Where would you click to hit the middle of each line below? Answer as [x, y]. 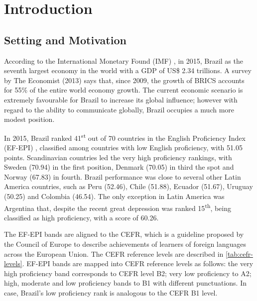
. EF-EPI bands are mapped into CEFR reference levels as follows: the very [138, 263]
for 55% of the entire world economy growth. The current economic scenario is [124, 90]
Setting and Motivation [65, 40]
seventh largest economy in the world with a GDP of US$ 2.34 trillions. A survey [128, 70]
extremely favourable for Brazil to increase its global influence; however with [121, 99]
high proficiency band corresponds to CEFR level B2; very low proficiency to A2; [128, 273]
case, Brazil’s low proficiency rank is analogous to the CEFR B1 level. [111, 292]
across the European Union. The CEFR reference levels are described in [114, 253]
